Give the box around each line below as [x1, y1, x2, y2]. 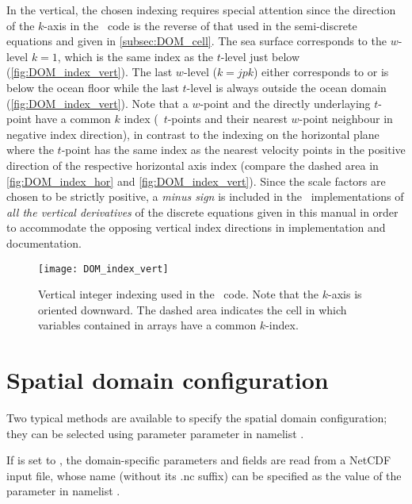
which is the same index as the [64, 48, 214, 64]
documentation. [6, 234, 82, 251]
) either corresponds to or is [253, 63, 389, 80]
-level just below [220, 48, 299, 64]
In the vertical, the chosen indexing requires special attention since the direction [6, 2, 396, 17]
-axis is [328, 286, 362, 302]
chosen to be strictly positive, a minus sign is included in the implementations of [6, 188, 404, 205]
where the [6, 141, 54, 158]
